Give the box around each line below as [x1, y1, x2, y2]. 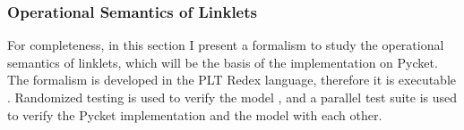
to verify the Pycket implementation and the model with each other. [7, 105, 382, 124]
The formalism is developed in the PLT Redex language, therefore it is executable [7, 70, 457, 89]
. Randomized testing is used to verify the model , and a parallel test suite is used [7, 88, 458, 106]
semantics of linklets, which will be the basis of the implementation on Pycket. [7, 53, 438, 71]
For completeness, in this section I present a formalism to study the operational [7, 36, 444, 54]
